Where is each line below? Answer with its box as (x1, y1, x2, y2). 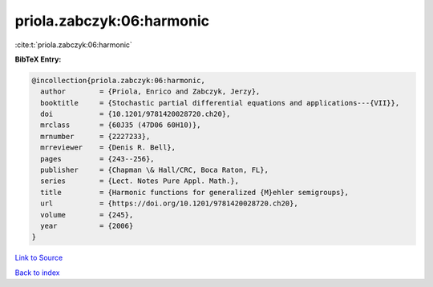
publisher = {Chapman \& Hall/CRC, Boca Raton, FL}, (40, 165, 269, 175)
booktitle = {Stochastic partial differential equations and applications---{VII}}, (40, 98, 400, 107)
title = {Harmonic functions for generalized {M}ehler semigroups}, (40, 188, 349, 197)
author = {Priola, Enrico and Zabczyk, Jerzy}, (40, 87, 261, 96)
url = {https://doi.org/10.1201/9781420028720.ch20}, (40, 199, 298, 208)
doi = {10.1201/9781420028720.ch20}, (40, 110, 231, 119)
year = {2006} (40, 221, 134, 230)
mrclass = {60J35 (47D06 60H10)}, (40, 121, 201, 130)
